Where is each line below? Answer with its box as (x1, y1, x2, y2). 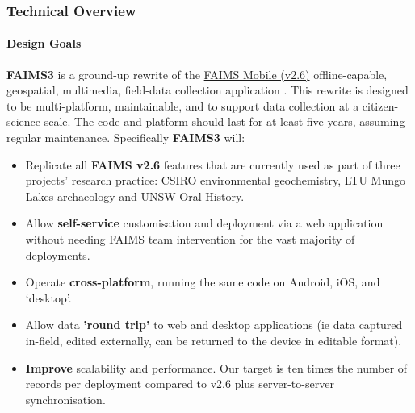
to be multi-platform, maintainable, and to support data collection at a (6, 97, 359, 114)
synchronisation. (25, 390, 106, 407)
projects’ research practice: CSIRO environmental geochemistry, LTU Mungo (25, 172, 406, 189)
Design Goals (6, 35, 82, 52)
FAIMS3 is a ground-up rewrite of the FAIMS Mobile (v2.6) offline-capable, (6, 65, 388, 82)
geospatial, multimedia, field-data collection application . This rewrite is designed (6, 81, 409, 98)
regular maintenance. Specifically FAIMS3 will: (6, 129, 245, 146)
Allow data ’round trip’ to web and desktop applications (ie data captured (25, 316, 403, 333)
